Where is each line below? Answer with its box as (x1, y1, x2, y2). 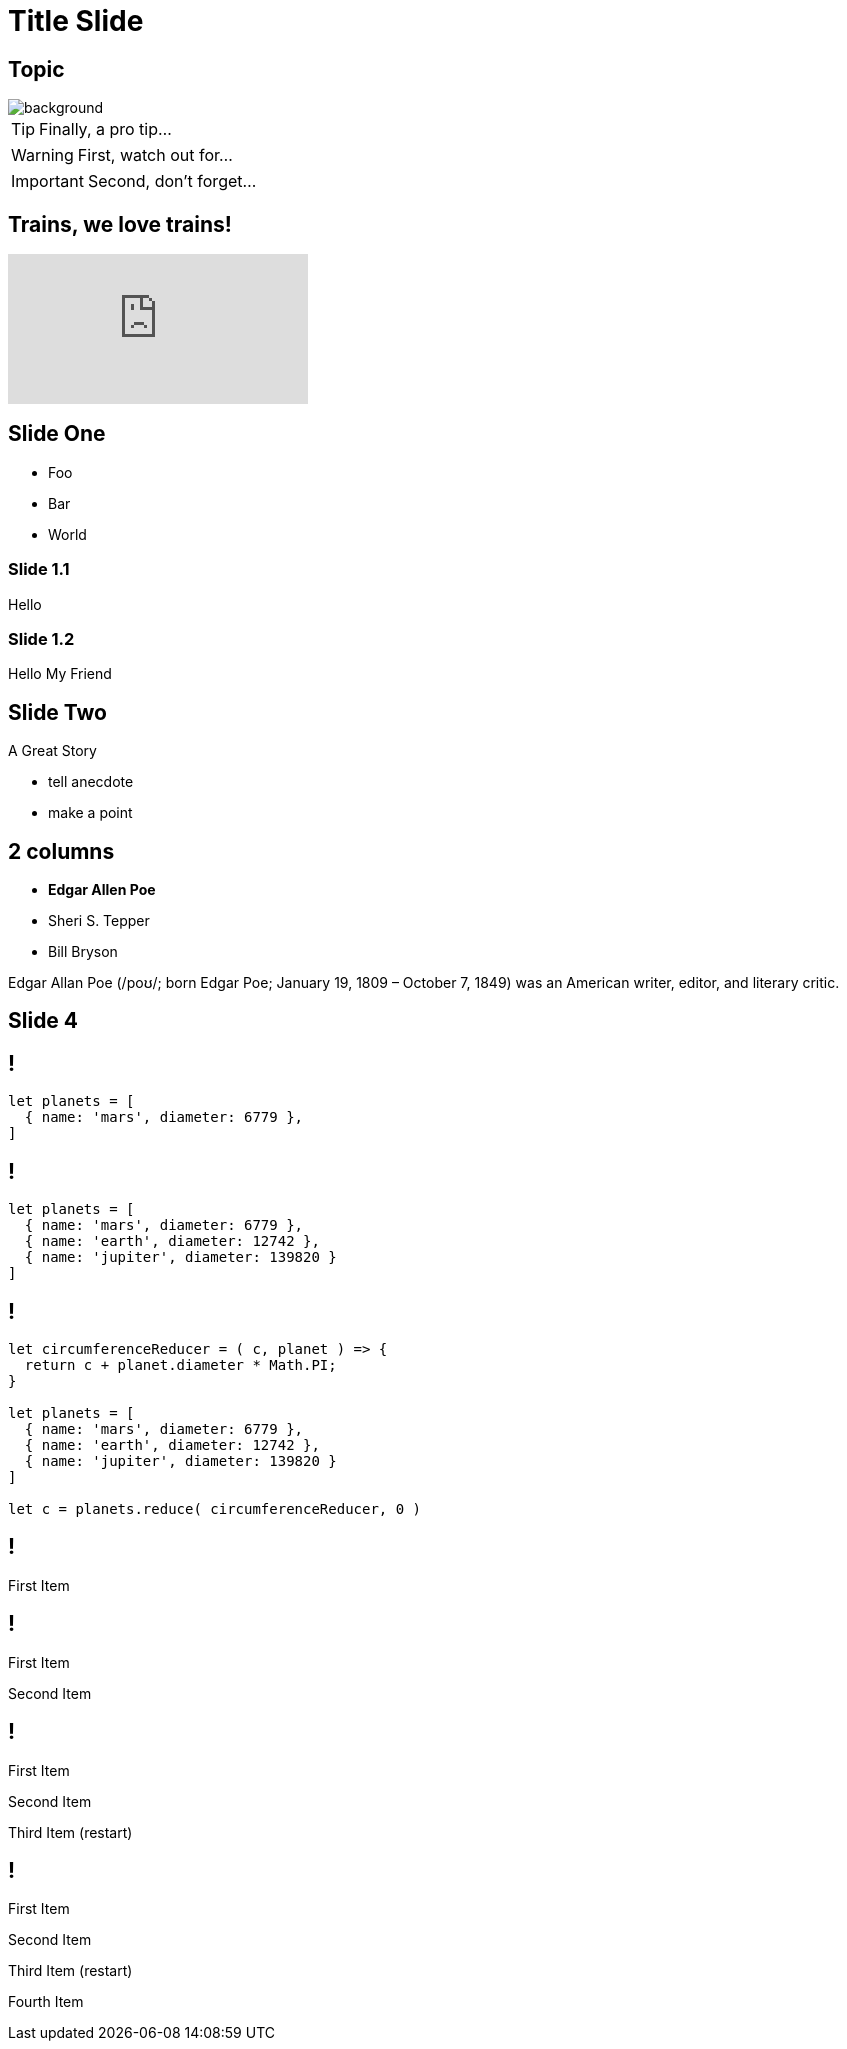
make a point (48, 804, 133, 822)
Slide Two (8, 699, 108, 725)
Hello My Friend (8, 665, 112, 683)
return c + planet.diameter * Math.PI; (24, 1357, 337, 1373)
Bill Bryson (48, 943, 118, 961)
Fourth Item (8, 1993, 84, 2011)
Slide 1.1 (8, 559, 70, 580)
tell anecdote (48, 773, 134, 791)
